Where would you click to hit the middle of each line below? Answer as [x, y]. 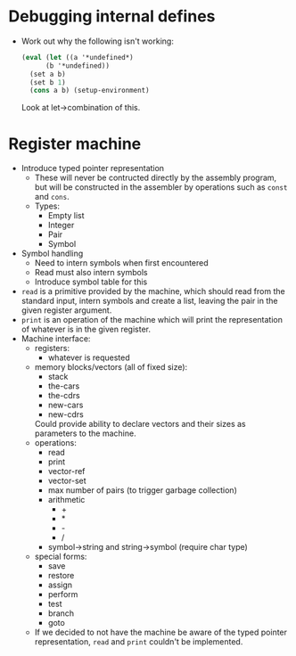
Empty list [66, 216]
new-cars [66, 405]
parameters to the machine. [85, 433]
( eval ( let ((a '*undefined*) [78, 57]
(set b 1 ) [48, 82]
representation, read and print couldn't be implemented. [139, 642]
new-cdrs [66, 414]
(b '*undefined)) [78, 66]
